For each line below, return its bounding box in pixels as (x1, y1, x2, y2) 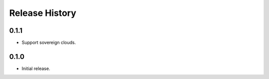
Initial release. (21, 65, 50, 72)
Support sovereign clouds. (21, 40, 76, 46)
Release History (9, 7, 77, 18)
